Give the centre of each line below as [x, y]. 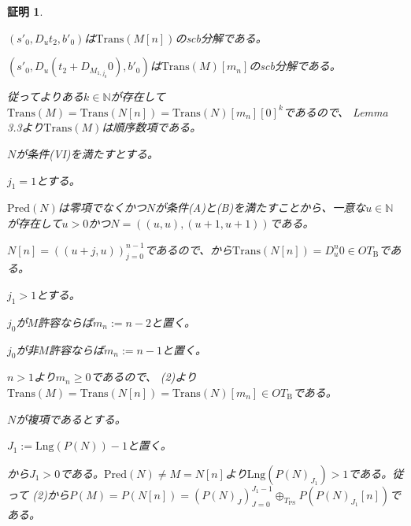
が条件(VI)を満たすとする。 [87, 153]
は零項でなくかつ [102, 207]
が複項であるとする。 [71, 419]
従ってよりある [46, 96]
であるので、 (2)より [144, 377]
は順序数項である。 [152, 127]
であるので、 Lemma [335, 111]
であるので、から [189, 249]
